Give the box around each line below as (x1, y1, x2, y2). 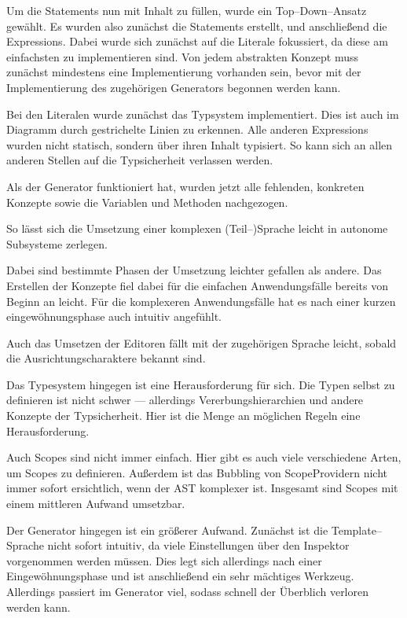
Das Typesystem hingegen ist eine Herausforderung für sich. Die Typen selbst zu (6, 376, 395, 392)
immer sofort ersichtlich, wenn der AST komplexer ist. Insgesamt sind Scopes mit (6, 480, 398, 496)
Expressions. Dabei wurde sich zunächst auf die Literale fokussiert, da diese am (6, 33, 388, 50)
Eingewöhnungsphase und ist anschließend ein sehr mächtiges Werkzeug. (6, 568, 354, 584)
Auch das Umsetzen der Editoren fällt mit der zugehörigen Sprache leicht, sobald (6, 334, 397, 351)
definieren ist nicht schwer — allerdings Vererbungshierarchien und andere (6, 392, 364, 408)
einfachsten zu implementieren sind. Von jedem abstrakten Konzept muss (6, 48, 359, 64)
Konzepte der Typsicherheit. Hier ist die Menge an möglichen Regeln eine (6, 407, 361, 424)
